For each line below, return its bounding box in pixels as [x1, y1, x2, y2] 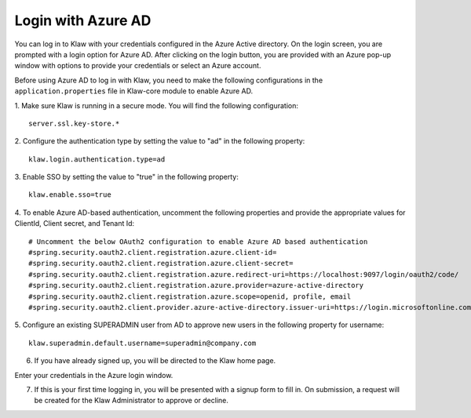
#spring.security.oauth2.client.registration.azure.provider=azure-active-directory [28, 281, 364, 290]
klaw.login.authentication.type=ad [28, 154, 166, 164]
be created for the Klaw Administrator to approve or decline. [34, 396, 229, 405]
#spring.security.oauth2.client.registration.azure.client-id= [28, 248, 277, 257]
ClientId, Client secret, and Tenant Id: [14, 219, 135, 228]
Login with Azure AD [14, 12, 152, 29]
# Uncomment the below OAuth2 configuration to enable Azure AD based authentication [28, 237, 368, 246]
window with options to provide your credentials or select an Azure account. [14, 61, 261, 71]
